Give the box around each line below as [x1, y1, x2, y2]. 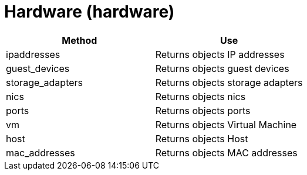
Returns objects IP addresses [155, 48, 285, 60]
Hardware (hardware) [4, 2, 175, 22]
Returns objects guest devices [155, 62, 289, 74]
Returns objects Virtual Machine [155, 118, 297, 131]
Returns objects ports [155, 104, 251, 116]
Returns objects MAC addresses [155, 146, 298, 159]
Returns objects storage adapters [155, 76, 303, 88]
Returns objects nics [155, 90, 246, 102]
